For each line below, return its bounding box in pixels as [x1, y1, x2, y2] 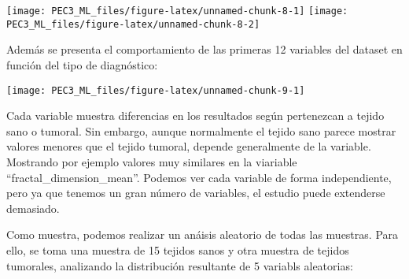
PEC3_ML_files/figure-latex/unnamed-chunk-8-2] [6, 18, 260, 30]
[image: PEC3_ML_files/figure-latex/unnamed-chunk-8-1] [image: [6, 6, 348, 17]
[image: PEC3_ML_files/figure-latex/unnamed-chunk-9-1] [6, 84, 305, 96]
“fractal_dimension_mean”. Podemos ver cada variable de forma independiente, [6, 169, 392, 185]
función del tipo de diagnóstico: [6, 56, 158, 73]
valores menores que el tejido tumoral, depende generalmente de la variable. [6, 138, 371, 154]
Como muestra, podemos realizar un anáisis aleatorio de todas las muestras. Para [6, 226, 399, 243]
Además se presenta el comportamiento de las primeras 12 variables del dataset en [6, 41, 403, 58]
